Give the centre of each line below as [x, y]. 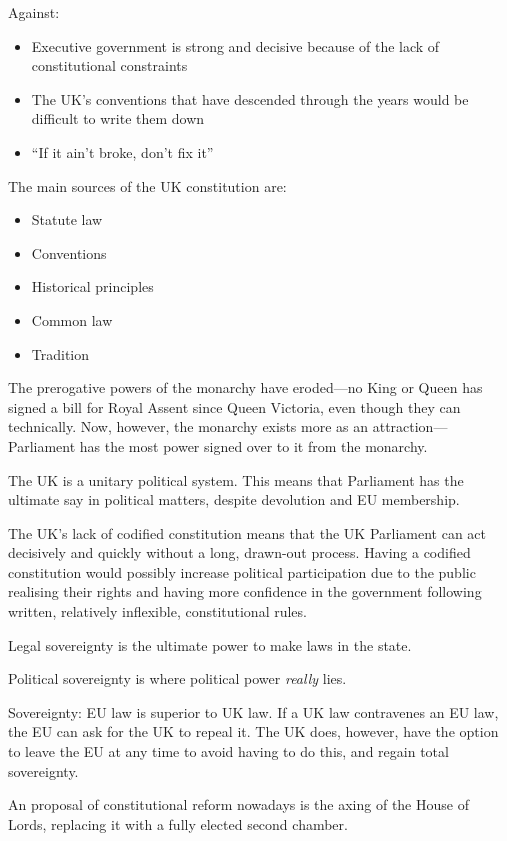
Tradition [60, 353]
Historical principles [92, 286]
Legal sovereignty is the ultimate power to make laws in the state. [210, 644]
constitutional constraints [109, 65]
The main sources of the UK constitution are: [147, 185]
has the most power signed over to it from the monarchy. [253, 445]
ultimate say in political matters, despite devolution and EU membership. [234, 499]
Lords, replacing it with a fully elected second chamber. [178, 823]
